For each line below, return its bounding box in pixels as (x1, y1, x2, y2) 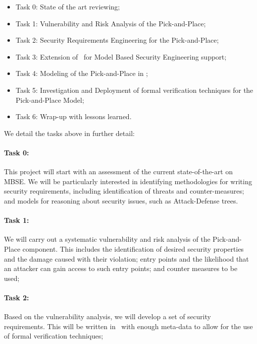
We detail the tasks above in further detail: (4, 128, 135, 138)
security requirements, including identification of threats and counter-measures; (4, 186, 244, 196)
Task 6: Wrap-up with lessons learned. (15, 111, 132, 122)
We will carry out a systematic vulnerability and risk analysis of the (4, 234, 210, 244)
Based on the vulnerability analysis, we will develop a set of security (4, 311, 211, 322)
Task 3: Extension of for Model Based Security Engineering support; (15, 51, 227, 62)
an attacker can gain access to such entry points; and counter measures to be (4, 263, 238, 274)
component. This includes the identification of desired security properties (22, 243, 244, 254)
